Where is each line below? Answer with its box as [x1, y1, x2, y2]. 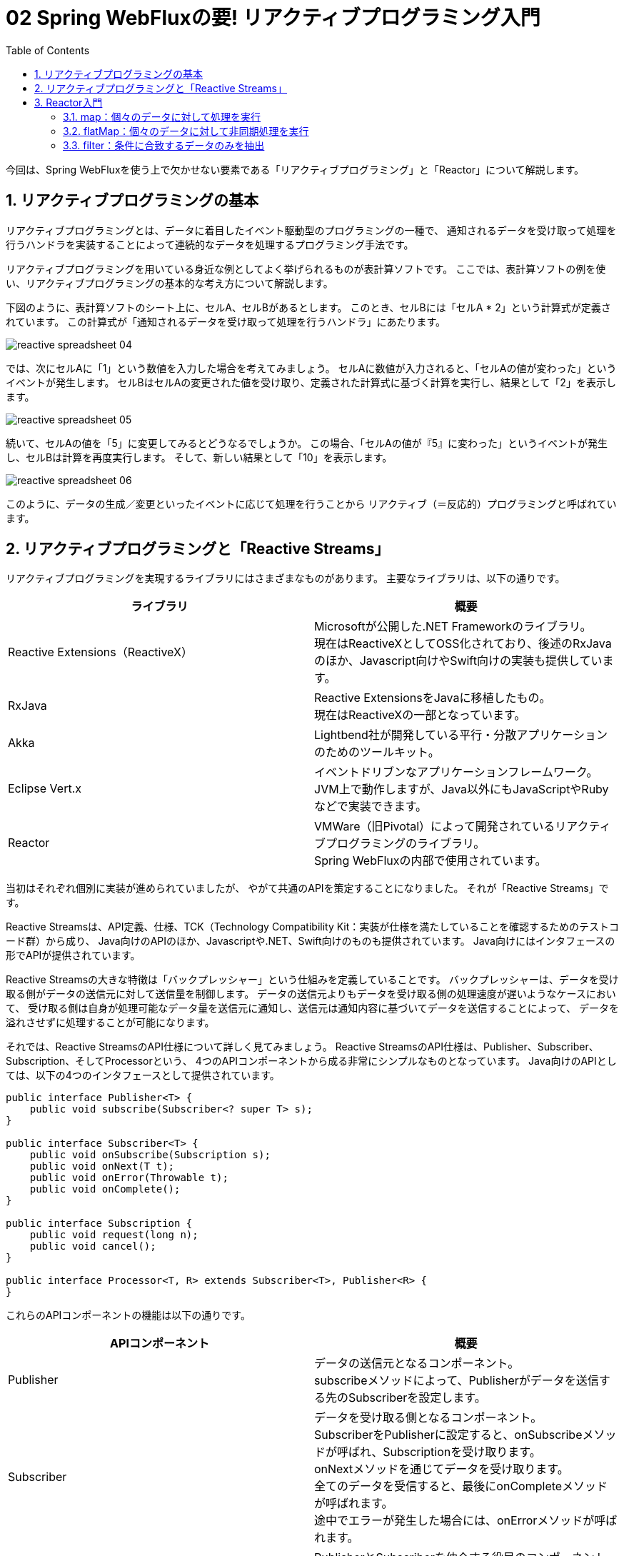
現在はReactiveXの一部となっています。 [314, 708, 526, 723]
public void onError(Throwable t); [29, 1172, 228, 1184]
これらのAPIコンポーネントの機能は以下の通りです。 [6, 1309, 251, 1322]
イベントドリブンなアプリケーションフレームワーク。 [314, 765, 598, 780]
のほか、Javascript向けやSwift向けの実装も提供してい [314, 653, 603, 668]
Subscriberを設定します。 [348, 1390, 486, 1405]
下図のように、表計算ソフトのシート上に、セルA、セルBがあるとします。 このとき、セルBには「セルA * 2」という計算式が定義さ [6, 301, 611, 313]
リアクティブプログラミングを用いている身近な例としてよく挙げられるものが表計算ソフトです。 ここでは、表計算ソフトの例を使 [6, 262, 606, 275]
